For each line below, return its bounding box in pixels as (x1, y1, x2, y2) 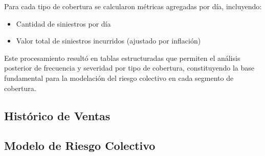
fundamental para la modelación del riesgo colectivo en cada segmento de (4, 72, 234, 83)
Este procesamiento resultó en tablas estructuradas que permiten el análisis (4, 52, 240, 63)
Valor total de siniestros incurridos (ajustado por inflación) (16, 35, 201, 46)
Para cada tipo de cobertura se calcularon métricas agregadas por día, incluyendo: (4, 1, 262, 11)
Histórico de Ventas (4, 107, 111, 123)
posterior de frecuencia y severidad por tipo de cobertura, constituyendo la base (4, 62, 255, 73)
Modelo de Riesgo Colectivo (4, 138, 156, 153)
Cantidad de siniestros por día (16, 18, 111, 29)
